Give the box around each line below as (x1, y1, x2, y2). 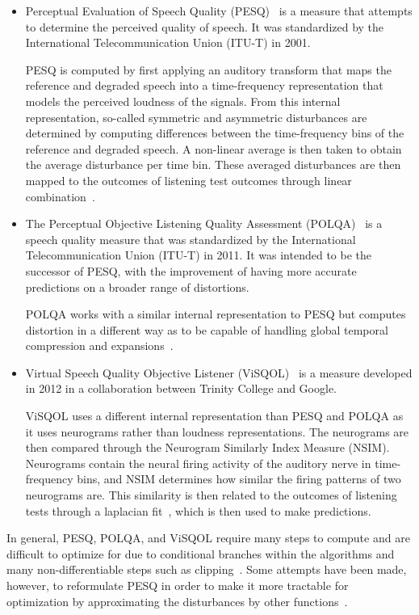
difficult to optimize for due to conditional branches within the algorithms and (6, 545, 395, 562)
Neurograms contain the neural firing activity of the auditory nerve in (25, 454, 371, 471)
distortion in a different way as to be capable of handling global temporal (25, 321, 388, 338)
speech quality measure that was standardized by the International (25, 230, 356, 247)
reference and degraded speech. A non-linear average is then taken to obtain (25, 140, 402, 157)
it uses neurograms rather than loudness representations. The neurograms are (25, 423, 409, 440)
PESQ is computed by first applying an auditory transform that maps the (25, 61, 392, 78)
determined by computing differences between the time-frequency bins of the (25, 124, 404, 141)
